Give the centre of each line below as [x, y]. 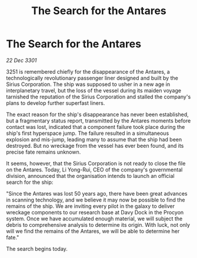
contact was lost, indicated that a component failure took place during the [96, 127]
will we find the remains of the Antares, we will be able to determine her [93, 231]
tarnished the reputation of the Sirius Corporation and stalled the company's [98, 97]
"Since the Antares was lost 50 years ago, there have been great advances [97, 193]
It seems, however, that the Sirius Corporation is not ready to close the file [96, 163]
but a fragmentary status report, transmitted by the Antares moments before [98, 120]
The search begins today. [37, 249]
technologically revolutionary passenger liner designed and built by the [92, 78]
